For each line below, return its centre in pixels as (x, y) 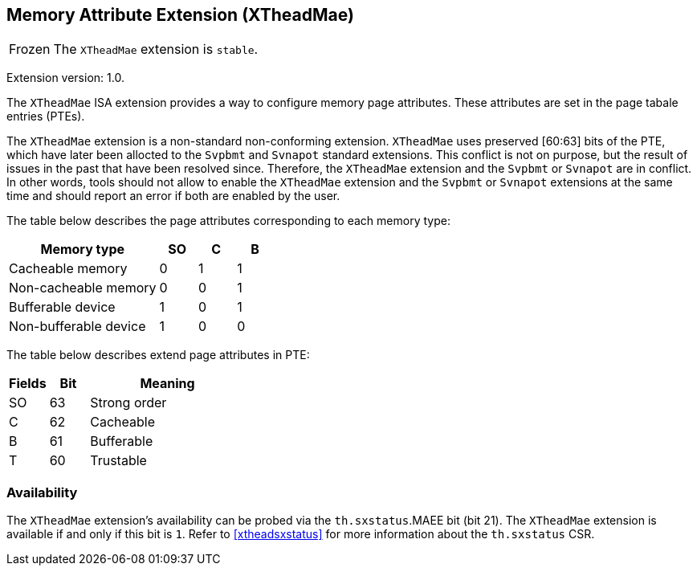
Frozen (30, 49)
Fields (28, 384)
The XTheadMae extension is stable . (156, 49)
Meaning (167, 384)
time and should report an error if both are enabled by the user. (173, 196)
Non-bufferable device (77, 327)
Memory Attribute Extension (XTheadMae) (180, 15)
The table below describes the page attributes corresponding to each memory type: (228, 221)
